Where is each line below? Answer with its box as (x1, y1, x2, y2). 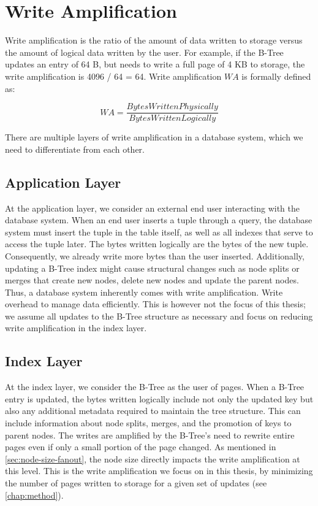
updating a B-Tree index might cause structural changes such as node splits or (5, 261, 300, 274)
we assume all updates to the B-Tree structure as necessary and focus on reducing (5, 309, 313, 322)
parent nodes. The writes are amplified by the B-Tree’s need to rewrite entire (5, 428, 295, 441)
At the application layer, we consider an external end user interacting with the (5, 201, 300, 214)
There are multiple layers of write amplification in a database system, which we (5, 131, 303, 144)
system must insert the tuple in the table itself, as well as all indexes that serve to (5, 225, 313, 238)
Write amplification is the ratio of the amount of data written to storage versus (5, 34, 303, 47)
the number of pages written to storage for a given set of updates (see (5, 477, 267, 489)
